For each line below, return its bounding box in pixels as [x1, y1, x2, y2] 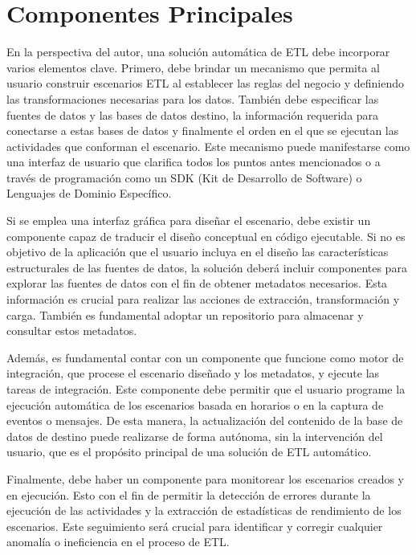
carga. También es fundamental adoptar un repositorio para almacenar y [6, 306, 364, 323]
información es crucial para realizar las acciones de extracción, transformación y [6, 291, 400, 308]
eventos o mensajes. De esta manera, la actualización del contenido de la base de [6, 412, 403, 429]
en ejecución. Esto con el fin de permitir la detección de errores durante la [6, 486, 371, 503]
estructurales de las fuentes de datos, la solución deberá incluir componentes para [6, 259, 407, 275]
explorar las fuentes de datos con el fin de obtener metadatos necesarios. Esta [6, 275, 388, 292]
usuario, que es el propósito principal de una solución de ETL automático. [6, 443, 372, 460]
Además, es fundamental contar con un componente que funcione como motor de [6, 349, 404, 365]
